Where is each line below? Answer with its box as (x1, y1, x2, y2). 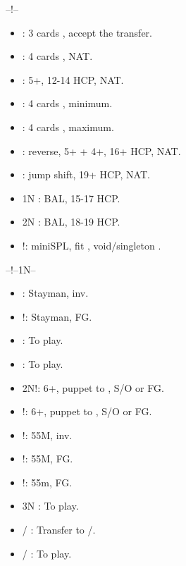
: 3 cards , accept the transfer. (22, 25, 152, 39)
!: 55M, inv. (22, 427, 73, 442)
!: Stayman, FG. (22, 309, 92, 324)
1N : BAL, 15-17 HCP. (22, 190, 120, 205)
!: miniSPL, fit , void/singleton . (22, 238, 161, 252)
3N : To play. (22, 498, 79, 513)
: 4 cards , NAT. (22, 49, 93, 63)
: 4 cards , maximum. (22, 119, 114, 134)
